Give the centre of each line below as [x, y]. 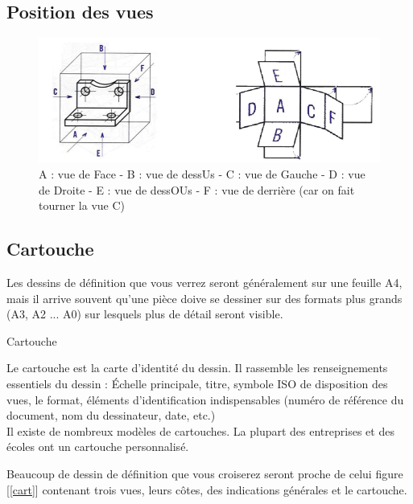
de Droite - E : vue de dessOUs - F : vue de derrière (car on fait [197, 189]
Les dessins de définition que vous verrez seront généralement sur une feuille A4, [204, 283]
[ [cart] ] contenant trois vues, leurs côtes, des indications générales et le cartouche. [207, 489]
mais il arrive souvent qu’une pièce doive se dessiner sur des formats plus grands [204, 298]
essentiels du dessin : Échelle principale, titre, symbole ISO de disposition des [197, 383]
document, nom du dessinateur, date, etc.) [111, 415]
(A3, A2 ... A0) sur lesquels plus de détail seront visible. [145, 314]
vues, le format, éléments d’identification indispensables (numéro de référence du [205, 399]
